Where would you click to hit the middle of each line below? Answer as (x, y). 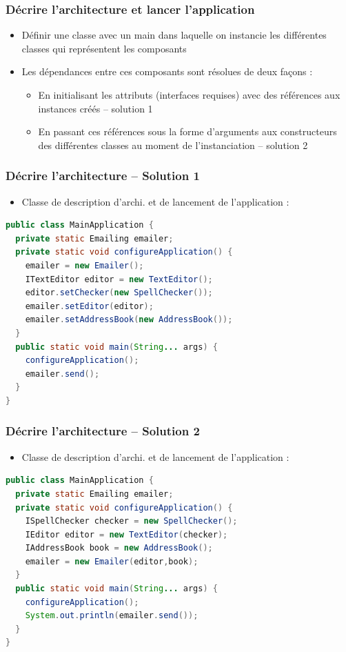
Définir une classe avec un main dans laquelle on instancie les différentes (174, 35)
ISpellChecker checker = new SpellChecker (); (131, 521)
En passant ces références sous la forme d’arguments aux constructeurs (187, 131)
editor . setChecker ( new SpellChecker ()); (119, 293)
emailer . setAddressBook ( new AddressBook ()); (129, 320)
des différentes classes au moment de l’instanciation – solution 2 (173, 145)
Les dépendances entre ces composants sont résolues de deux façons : (167, 71)
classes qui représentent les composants (104, 48)
